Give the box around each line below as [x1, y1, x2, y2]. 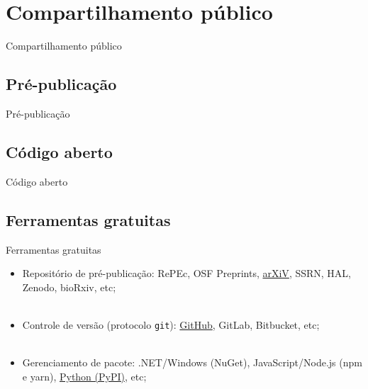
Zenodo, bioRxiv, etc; [22, 279, 116, 294]
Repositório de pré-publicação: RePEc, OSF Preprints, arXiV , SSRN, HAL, [22, 266, 351, 281]
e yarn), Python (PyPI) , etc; [22, 368, 147, 383]
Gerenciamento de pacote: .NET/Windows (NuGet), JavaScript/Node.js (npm [22, 355, 362, 370]
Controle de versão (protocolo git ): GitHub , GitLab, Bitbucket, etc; [22, 317, 320, 332]
